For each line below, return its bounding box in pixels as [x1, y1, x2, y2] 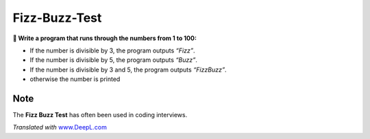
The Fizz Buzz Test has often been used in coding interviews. [12, 111, 188, 119]
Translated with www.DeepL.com [12, 123, 108, 132]
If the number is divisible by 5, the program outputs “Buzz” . [29, 56, 198, 64]
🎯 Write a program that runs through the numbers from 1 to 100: [12, 34, 197, 42]
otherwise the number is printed [29, 75, 121, 83]
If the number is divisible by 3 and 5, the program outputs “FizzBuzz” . [29, 65, 227, 74]
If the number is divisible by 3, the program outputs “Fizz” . [29, 46, 195, 55]
